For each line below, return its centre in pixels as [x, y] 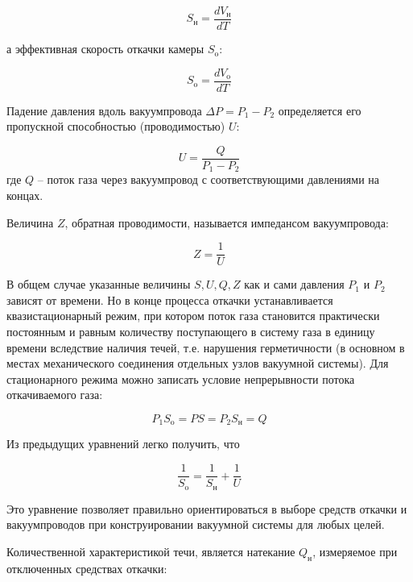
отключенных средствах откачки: [87, 568]
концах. [25, 195]
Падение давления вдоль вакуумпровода [104, 110]
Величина [30, 222]
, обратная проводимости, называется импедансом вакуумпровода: [227, 222]
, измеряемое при [355, 551]
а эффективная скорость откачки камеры [105, 49]
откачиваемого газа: [55, 395]
